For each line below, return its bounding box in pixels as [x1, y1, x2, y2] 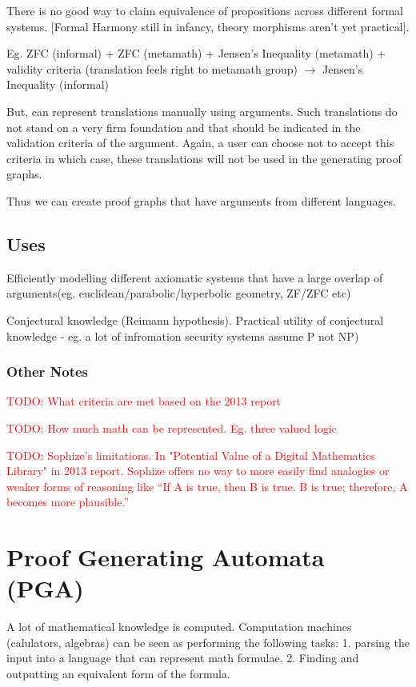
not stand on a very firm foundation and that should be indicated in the [6, 118, 361, 135]
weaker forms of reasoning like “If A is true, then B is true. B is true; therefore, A [6, 477, 408, 494]
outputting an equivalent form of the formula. [6, 665, 230, 681]
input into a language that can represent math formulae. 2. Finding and [6, 649, 359, 666]
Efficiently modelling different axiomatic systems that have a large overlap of [6, 269, 383, 286]
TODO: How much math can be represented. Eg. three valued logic [6, 419, 337, 436]
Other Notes [6, 361, 89, 381]
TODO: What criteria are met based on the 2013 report [6, 393, 282, 409]
